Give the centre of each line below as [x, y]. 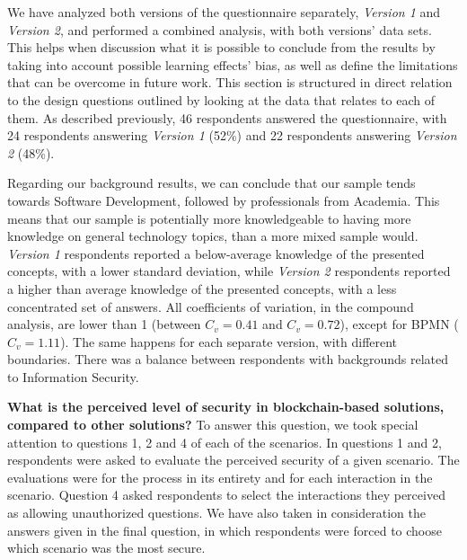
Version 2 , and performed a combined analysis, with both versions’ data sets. [220, 29]
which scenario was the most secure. [106, 548]
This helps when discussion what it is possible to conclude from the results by [221, 47]
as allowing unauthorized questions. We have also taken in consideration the [216, 513]
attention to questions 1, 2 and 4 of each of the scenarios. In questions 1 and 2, [225, 442]
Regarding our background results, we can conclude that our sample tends [211, 183]
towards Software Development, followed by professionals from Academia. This [224, 200]
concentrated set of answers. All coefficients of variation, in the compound [211, 306]
